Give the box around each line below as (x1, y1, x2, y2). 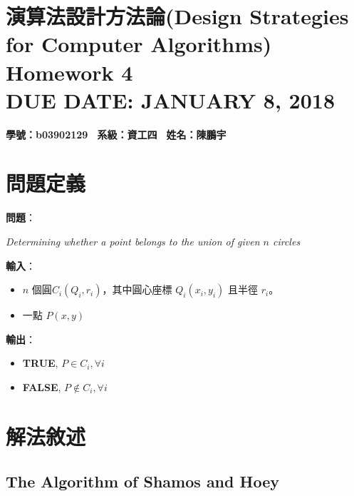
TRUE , (22, 355, 58, 370)
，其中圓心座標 (102, 282, 172, 297)
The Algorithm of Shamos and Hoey (6, 470, 279, 492)
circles (272, 234, 301, 248)
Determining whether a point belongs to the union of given (6, 234, 260, 248)
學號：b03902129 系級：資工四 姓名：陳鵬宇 (6, 126, 227, 141)
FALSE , (22, 379, 61, 394)
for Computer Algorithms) (6, 29, 272, 59)
